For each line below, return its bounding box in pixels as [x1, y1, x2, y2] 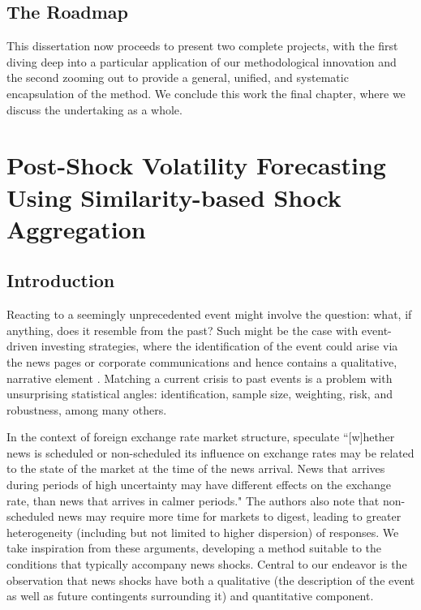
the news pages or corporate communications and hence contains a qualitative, [6, 353, 397, 370]
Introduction [6, 268, 115, 293]
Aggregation [6, 212, 146, 245]
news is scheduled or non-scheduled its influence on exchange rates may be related [6, 444, 415, 461]
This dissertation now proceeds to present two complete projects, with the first [6, 37, 398, 54]
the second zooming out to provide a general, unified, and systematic [6, 69, 349, 86]
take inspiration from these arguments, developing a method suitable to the [6, 539, 382, 556]
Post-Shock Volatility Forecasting [6, 148, 386, 182]
